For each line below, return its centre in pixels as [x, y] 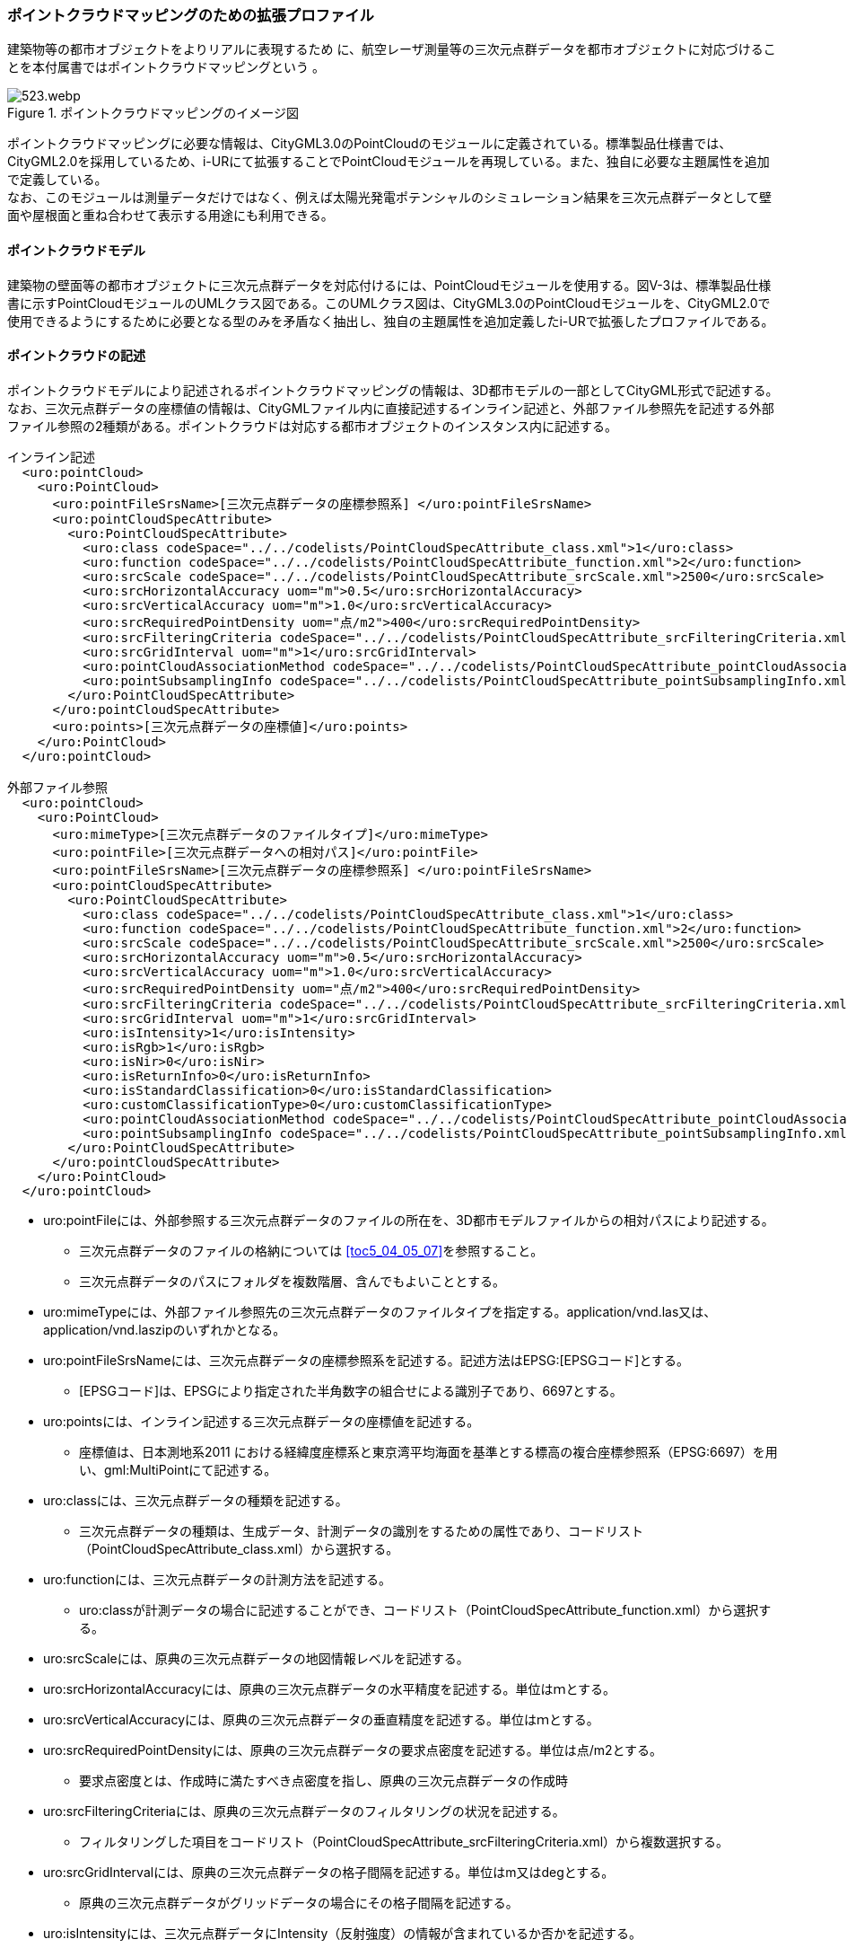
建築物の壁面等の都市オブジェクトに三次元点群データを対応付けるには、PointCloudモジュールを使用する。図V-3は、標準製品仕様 [389, 285]
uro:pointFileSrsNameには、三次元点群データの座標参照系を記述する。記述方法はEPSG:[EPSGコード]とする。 [367, 1360]
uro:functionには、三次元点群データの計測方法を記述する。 [218, 1579]
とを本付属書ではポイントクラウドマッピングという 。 [166, 67]
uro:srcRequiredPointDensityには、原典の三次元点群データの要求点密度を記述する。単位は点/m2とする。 [353, 1750]
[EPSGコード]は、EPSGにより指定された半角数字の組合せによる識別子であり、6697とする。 [351, 1390]
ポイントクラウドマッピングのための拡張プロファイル [191, 15]
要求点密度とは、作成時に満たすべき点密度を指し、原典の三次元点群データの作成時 [324, 1780]
